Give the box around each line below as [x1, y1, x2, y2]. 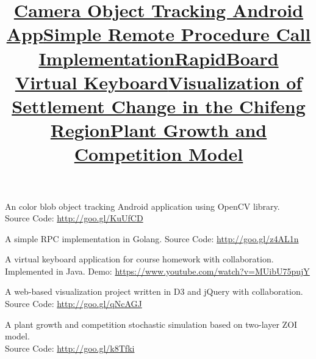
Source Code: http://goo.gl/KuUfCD [5, 212, 143, 224]
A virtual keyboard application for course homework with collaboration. [5, 253, 274, 265]
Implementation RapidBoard [38, 45, 279, 70]
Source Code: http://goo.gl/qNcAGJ [5, 297, 142, 310]
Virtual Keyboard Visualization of [15, 69, 303, 94]
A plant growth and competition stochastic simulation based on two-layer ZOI [5, 317, 298, 330]
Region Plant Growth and [50, 117, 267, 142]
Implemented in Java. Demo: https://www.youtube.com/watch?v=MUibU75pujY [5, 264, 310, 277]
